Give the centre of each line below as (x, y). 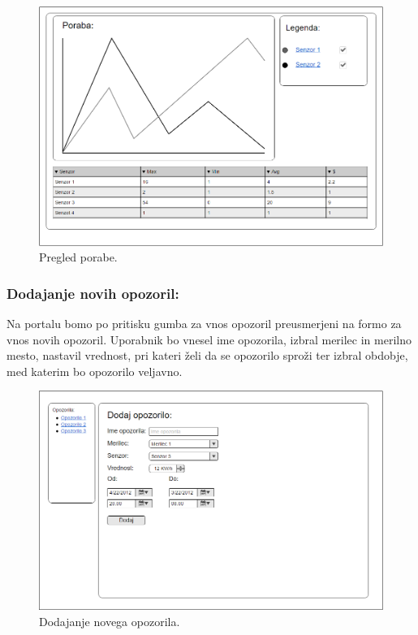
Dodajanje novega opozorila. (110, 621)
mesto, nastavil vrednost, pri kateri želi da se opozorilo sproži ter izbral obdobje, (207, 355)
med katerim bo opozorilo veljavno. (95, 371)
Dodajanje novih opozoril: (93, 293)
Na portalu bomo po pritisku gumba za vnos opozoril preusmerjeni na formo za (204, 324)
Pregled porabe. (78, 257)
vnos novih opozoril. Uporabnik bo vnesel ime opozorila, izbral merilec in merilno (209, 339)
